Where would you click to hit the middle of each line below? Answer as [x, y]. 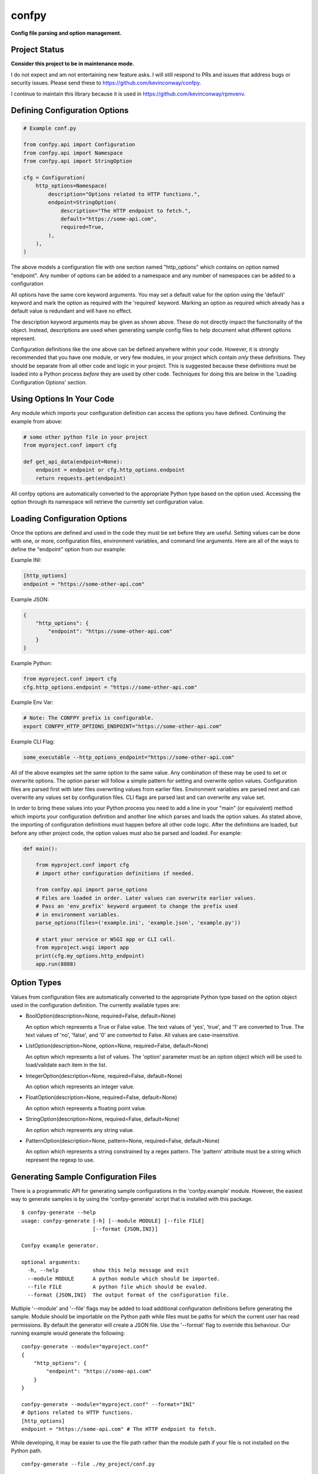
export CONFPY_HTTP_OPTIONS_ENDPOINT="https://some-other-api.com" [123, 726]
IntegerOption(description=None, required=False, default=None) [104, 1075]
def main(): [41, 848]
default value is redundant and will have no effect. [72, 311]
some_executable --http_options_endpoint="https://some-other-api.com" [129, 757]
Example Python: [32, 663]
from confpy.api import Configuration [79, 145]
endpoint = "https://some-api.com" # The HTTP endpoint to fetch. [119, 1429]
